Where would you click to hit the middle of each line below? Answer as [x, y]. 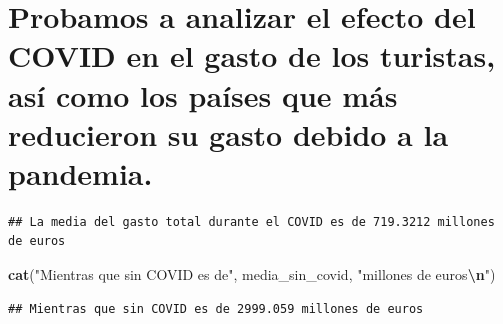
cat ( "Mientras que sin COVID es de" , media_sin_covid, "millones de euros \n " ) [252, 274]
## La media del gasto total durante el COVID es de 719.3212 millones [251, 221]
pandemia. [80, 172]
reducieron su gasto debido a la [228, 133]
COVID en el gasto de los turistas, [252, 55]
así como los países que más [203, 94]
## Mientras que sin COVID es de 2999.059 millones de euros [216, 308]
